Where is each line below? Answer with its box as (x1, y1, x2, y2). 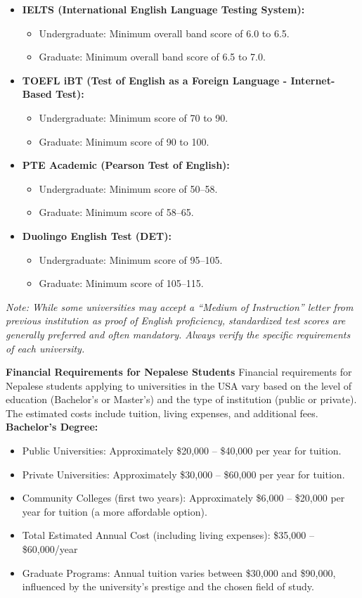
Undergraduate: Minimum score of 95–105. (39, 252, 223, 267)
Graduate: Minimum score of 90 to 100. (39, 134, 209, 148)
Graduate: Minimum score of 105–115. (39, 276, 204, 291)
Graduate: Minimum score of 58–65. (39, 205, 194, 220)
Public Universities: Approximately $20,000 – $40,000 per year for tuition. (22, 443, 342, 458)
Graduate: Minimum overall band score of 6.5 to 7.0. (39, 49, 266, 64)
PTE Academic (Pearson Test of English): (22, 158, 230, 172)
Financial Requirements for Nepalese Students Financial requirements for (6, 364, 352, 379)
